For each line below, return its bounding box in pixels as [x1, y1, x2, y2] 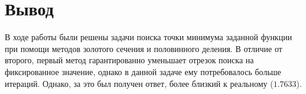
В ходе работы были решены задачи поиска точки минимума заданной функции [5, 31, 292, 43]
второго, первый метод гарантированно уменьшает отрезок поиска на [5, 54, 254, 66]
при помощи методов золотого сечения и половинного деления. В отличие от [5, 42, 282, 54]
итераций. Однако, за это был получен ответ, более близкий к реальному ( [5, 77, 274, 89]
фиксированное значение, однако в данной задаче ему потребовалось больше [5, 65, 281, 77]
